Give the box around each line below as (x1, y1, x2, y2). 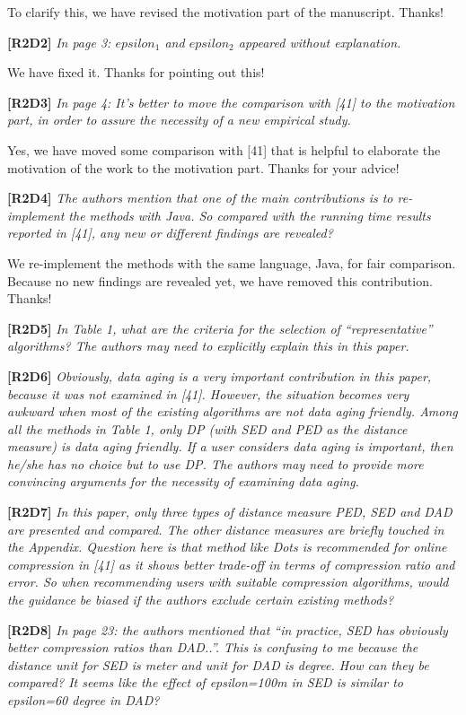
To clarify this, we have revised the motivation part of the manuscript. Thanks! (7, 3, 444, 21)
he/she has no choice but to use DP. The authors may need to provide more (7, 454, 424, 473)
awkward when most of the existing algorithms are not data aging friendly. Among (7, 402, 458, 421)
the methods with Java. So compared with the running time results (68, 205, 431, 224)
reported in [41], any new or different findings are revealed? (7, 223, 333, 242)
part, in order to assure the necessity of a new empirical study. (7, 110, 351, 129)
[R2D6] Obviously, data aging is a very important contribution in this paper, (7, 366, 432, 385)
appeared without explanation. (238, 32, 401, 51)
